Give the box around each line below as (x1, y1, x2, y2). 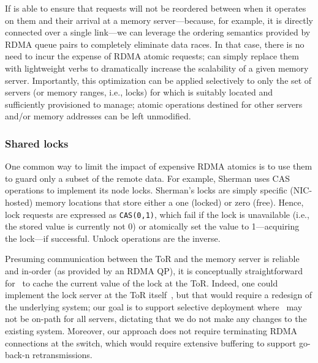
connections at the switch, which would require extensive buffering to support (5, 336, 297, 349)
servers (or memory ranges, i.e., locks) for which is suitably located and (5, 86, 273, 99)
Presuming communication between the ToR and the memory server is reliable (5, 252, 300, 265)
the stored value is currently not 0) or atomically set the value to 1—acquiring (5, 220, 300, 233)
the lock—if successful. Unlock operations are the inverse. (5, 231, 221, 244)
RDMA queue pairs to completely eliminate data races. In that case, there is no (5, 37, 305, 50)
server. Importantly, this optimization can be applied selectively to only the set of (5, 73, 312, 86)
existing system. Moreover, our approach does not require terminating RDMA (5, 324, 297, 337)
